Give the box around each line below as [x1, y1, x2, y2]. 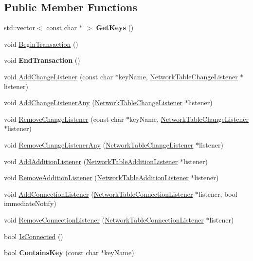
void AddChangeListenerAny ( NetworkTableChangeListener [4, 97, 183, 108]
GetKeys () [96, 22, 134, 33]
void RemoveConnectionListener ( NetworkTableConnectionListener [4, 214, 204, 224]
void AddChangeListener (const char [4, 71, 113, 81]
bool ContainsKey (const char [4, 247, 99, 258]
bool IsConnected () [4, 231, 63, 241]
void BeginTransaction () [4, 38, 78, 49]
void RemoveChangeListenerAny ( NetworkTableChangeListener [4, 139, 194, 149]
